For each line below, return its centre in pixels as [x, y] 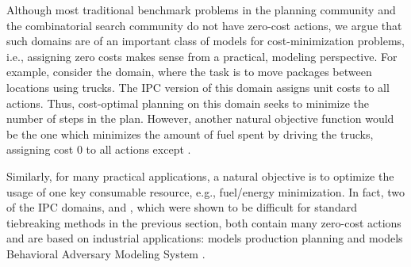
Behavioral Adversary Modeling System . [106, 253]
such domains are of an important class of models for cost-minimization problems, [205, 41]
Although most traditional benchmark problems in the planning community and [201, 10]
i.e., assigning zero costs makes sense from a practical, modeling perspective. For [202, 56]
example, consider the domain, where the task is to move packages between [189, 72]
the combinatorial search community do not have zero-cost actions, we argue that [204, 25]
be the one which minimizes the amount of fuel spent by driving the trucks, [190, 133]
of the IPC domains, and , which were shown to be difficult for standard [182, 207]
